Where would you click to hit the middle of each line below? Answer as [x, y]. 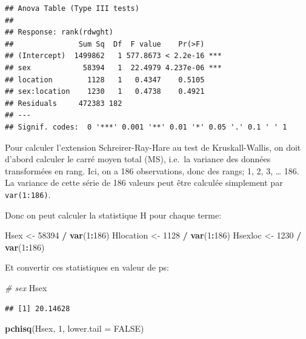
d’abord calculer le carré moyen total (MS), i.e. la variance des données [138, 159]
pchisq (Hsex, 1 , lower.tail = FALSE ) [75, 328]
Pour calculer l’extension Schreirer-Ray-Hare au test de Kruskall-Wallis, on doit [153, 147]
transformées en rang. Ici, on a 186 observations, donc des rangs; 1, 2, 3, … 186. [152, 170]
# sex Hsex [26, 287]
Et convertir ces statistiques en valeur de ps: [87, 267]
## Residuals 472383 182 [64, 103]
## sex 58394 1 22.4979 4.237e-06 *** [113, 67]
